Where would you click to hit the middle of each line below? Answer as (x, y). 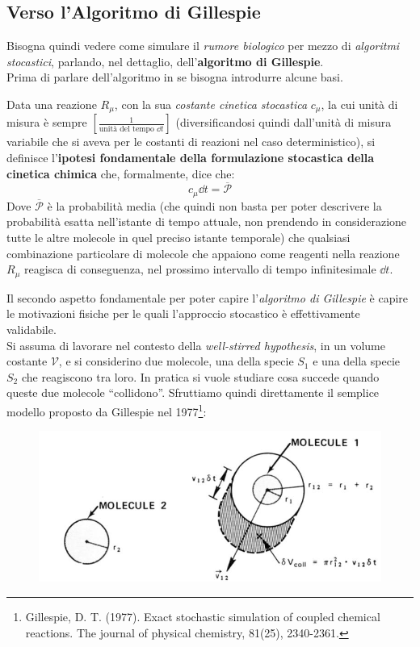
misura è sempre (47, 122)
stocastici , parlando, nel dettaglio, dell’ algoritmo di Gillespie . (165, 61)
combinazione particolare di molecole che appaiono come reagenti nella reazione (203, 253)
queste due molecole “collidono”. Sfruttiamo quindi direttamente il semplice (193, 392)
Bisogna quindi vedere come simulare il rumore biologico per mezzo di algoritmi (203, 46)
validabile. (31, 329)
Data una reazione (52, 104)
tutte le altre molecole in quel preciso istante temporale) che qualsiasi (178, 238)
